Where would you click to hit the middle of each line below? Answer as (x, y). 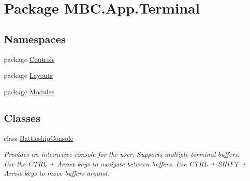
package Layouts (28, 75)
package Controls (29, 59)
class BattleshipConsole (39, 138)
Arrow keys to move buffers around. (57, 173)
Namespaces (35, 38)
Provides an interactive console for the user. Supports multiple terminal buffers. (122, 154)
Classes (22, 117)
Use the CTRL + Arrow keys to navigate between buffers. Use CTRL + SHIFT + (125, 163)
